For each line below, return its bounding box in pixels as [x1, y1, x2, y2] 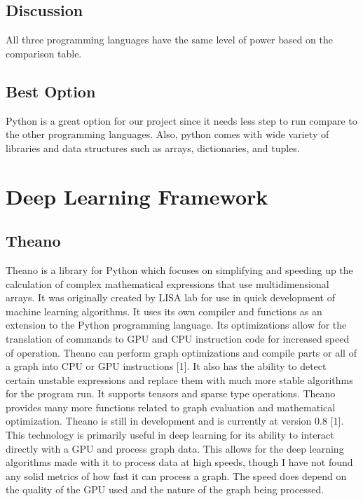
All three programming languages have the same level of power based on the [6, 32, 334, 47]
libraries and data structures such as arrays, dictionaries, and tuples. [6, 140, 300, 155]
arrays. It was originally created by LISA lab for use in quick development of [6, 290, 336, 305]
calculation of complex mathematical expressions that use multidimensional [6, 276, 329, 291]
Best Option [6, 80, 96, 102]
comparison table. [6, 46, 82, 60]
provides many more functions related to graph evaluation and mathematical [6, 399, 336, 414]
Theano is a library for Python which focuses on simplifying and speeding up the [6, 262, 353, 277]
